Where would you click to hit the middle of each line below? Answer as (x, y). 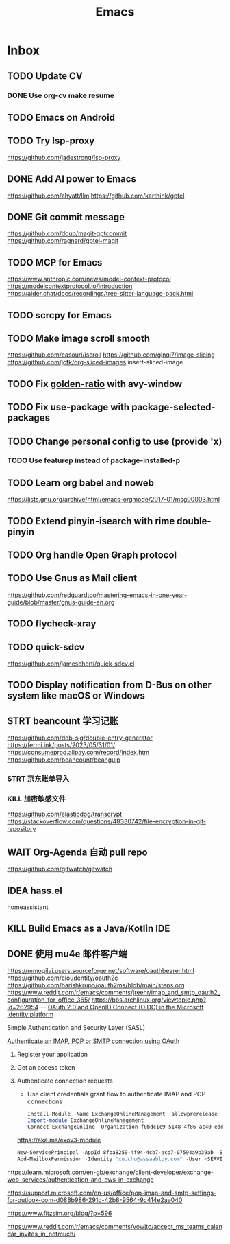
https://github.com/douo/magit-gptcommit (67, 233)
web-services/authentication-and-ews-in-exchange (80, 1179)
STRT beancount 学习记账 (63, 721)
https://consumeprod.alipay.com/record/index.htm (78, 753)
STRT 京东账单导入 (38, 779)
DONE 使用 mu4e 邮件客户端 (67, 953)
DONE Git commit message (66, 217)
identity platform (30, 1014)
